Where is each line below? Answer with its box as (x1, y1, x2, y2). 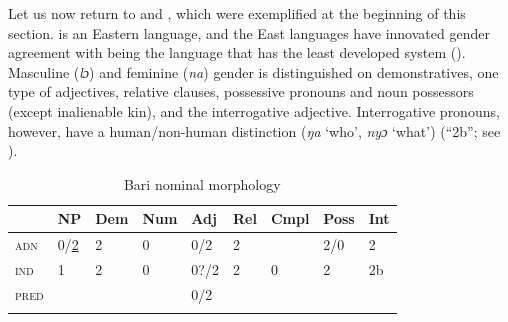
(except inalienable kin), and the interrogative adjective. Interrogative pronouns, (8, 100, 500, 121)
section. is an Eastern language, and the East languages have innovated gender (8, 22, 490, 43)
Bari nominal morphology (123, 173, 281, 194)
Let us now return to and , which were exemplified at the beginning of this (8, 3, 466, 23)
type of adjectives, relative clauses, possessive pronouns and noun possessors (8, 81, 474, 102)
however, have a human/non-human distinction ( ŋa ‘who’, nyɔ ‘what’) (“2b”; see (8, 120, 501, 141)
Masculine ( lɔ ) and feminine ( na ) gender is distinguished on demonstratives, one (8, 61, 499, 82)
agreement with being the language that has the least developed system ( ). (8, 42, 466, 63)
